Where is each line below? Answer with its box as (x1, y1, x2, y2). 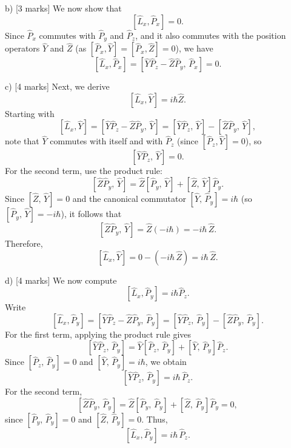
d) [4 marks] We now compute (5, 273, 117, 286)
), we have (175, 42, 213, 55)
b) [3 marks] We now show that (5, 2, 122, 14)
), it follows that (61, 207, 122, 220)
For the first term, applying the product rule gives (5, 327, 192, 340)
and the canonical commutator (72, 192, 186, 205)
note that (5, 135, 39, 147)
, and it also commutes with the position (135, 28, 286, 41)
